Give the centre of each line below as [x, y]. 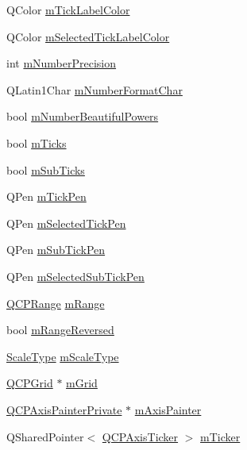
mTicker [220, 436]
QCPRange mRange [56, 303]
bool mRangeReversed [60, 330]
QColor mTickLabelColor [68, 10]
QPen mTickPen [46, 196]
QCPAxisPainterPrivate [64, 409]
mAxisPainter [168, 409]
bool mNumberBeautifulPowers [83, 116]
